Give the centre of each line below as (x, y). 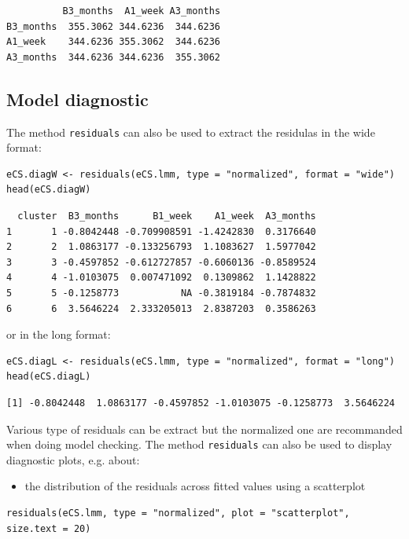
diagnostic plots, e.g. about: (73, 459)
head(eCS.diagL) (49, 377)
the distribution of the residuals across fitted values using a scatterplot (195, 486)
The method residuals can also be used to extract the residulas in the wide (191, 132)
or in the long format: (59, 334)
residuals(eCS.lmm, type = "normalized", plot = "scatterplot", (178, 513)
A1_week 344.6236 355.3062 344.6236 (114, 42)
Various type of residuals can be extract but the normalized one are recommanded (204, 429)
